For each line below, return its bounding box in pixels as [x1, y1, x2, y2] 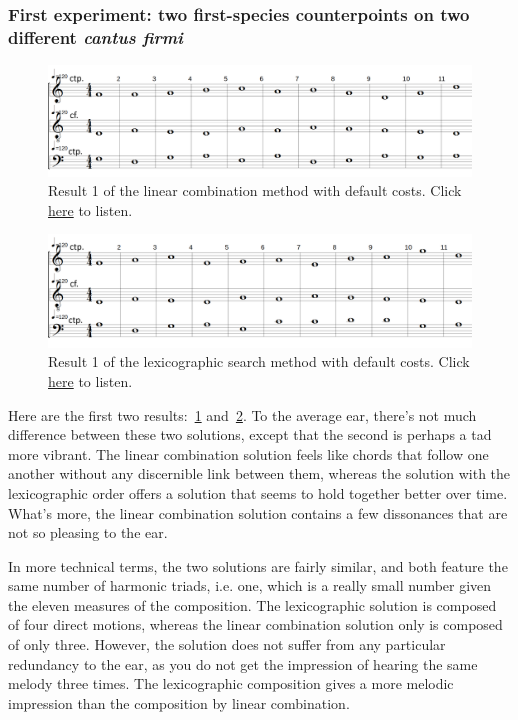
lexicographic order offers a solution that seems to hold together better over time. [8, 482, 508, 503]
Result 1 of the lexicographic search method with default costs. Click [48, 351, 470, 372]
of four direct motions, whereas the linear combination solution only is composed [8, 614, 503, 635]
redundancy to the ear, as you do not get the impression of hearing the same [8, 653, 478, 674]
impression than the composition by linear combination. [8, 692, 350, 713]
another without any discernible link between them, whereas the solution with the [8, 463, 511, 484]
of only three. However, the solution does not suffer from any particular [8, 634, 446, 655]
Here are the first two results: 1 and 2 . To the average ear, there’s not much [8, 404, 477, 425]
